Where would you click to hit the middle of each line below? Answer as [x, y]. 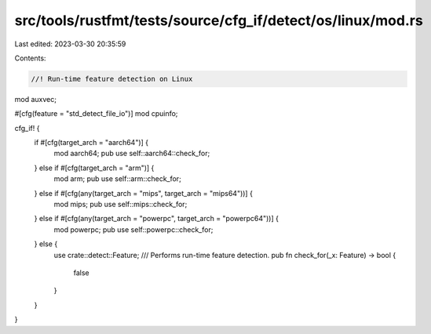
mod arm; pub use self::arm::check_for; [118, 179]
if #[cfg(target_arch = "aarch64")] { [91, 143]
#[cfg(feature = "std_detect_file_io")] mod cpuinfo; [96, 114]
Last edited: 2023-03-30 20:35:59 [70, 44]
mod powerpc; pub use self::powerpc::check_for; [133, 229]
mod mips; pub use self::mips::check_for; [121, 205]
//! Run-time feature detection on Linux [112, 79]
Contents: [30, 58]
